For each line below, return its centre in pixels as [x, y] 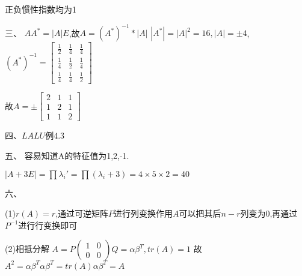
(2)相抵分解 [27, 249]
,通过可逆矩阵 [82, 213]
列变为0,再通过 [269, 213]
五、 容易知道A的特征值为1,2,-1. [67, 155]
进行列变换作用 [143, 213]
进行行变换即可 [48, 225]
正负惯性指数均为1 [41, 9]
